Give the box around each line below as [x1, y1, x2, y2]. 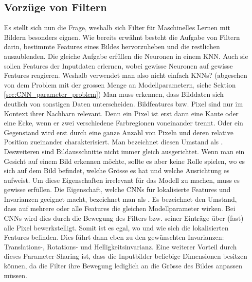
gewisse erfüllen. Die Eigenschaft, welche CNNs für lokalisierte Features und [4, 184, 231, 194]
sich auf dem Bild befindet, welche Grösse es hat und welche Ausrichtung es [4, 165, 230, 176]
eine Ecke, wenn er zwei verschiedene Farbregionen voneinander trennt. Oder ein [4, 118, 243, 128]
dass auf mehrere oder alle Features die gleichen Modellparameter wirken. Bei [4, 203, 235, 213]
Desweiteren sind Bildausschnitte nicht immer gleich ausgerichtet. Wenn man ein [4, 146, 245, 156]
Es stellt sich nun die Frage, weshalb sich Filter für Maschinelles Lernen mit [4, 22, 231, 33]
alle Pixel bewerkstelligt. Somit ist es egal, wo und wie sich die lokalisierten [4, 222, 229, 232]
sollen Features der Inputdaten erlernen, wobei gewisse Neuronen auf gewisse [4, 60, 233, 70]
